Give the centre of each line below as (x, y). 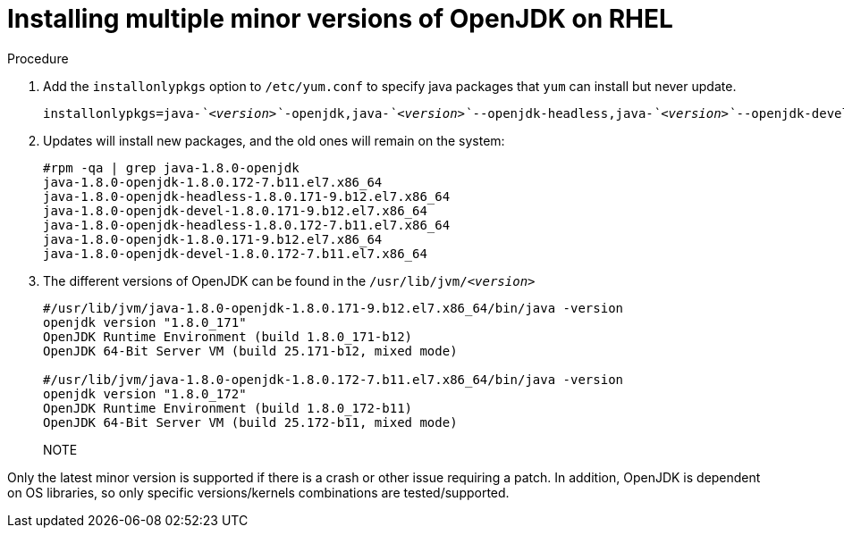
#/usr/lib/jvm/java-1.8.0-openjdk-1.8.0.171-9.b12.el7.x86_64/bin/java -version (333, 308)
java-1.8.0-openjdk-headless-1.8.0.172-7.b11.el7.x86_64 (247, 225)
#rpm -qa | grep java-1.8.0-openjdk (171, 167)
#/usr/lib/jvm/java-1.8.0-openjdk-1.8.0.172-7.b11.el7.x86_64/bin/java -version (333, 379)
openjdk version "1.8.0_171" (145, 322)
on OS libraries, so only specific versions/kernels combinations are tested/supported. (258, 492)
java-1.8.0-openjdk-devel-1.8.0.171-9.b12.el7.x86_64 (235, 210)
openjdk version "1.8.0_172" (145, 393)
